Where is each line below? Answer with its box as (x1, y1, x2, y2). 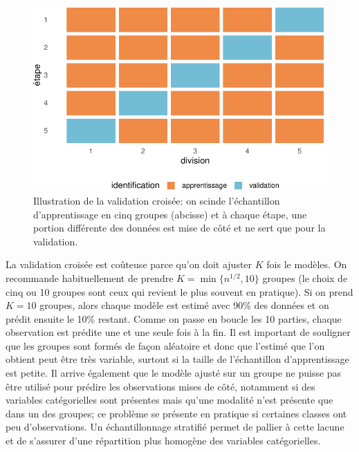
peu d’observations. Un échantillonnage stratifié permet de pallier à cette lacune (6, 420, 344, 434)
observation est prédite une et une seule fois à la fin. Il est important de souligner (6, 325, 351, 339)
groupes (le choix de (262, 270, 348, 285)
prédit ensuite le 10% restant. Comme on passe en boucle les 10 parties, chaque (6, 311, 342, 326)
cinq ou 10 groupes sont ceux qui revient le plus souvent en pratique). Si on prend (6, 284, 353, 299)
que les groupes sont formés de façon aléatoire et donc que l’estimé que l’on (6, 338, 325, 352)
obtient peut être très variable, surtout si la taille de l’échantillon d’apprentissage (6, 352, 349, 366)
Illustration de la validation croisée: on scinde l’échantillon (33, 193, 280, 207)
